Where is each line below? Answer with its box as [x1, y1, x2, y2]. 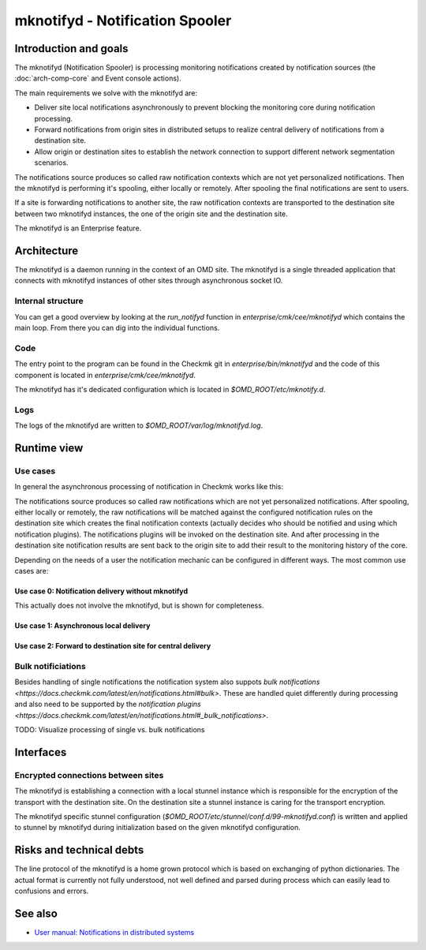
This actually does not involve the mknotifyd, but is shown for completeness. [14, 600, 264, 611]
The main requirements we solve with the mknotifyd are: [14, 88, 198, 98]
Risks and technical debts [14, 843, 144, 857]
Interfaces [14, 746, 67, 759]
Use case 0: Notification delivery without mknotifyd [14, 586, 189, 596]
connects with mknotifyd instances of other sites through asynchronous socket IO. [14, 276, 283, 286]
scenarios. [34, 158, 69, 167]
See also [14, 907, 58, 920]
